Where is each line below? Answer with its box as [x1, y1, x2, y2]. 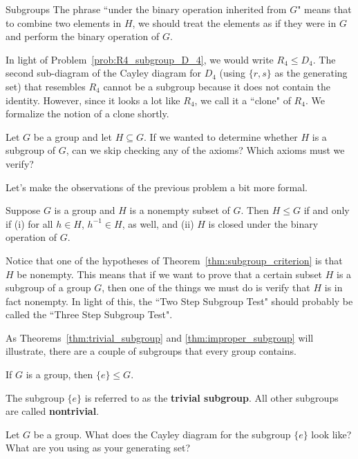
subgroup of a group [6, 280, 91, 295]
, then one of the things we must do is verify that [102, 280, 310, 295]
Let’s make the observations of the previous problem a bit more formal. [6, 179, 308, 194]
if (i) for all [6, 216, 53, 231]
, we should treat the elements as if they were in [132, 15, 337, 30]
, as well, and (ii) [122, 216, 194, 231]
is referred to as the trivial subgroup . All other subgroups [84, 390, 339, 404]
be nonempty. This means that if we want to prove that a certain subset [17, 266, 323, 281]
